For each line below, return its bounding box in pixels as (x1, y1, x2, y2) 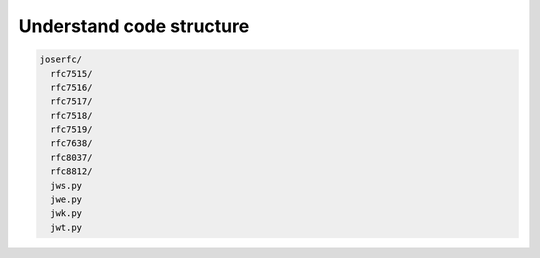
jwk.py (50, 208, 83, 219)
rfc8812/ (50, 166, 93, 177)
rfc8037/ (50, 151, 93, 163)
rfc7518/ (50, 110, 93, 121)
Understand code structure (18, 15, 250, 37)
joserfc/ (39, 54, 83, 65)
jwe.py (50, 194, 83, 205)
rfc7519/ (50, 124, 93, 135)
